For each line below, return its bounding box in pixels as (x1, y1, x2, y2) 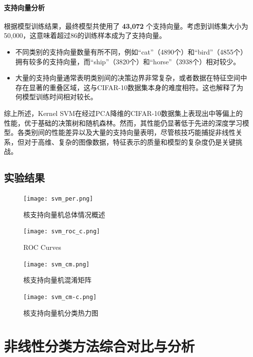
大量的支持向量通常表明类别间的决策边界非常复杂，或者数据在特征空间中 (15, 73, 247, 83)
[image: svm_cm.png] (23, 261, 90, 268)
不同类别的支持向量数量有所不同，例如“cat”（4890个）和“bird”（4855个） (15, 46, 247, 56)
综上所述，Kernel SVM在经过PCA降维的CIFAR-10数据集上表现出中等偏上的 (4, 108, 243, 118)
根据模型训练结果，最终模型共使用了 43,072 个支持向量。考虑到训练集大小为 (4, 20, 249, 31)
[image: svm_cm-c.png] (23, 293, 97, 301)
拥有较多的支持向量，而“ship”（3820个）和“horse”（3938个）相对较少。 (15, 56, 240, 66)
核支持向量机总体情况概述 (23, 209, 105, 219)
